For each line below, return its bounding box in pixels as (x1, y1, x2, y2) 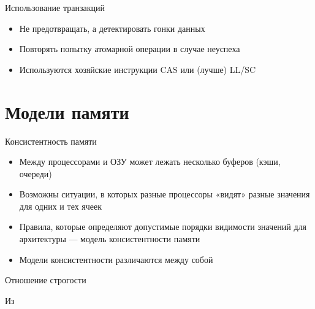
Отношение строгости (5, 273, 86, 286)
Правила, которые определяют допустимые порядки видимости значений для (19, 220, 307, 233)
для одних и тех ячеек (19, 199, 102, 212)
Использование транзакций (5, 1, 105, 13)
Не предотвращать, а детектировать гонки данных (19, 21, 205, 34)
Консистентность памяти (5, 134, 97, 147)
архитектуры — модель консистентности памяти (19, 232, 200, 245)
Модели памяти (5, 99, 129, 124)
